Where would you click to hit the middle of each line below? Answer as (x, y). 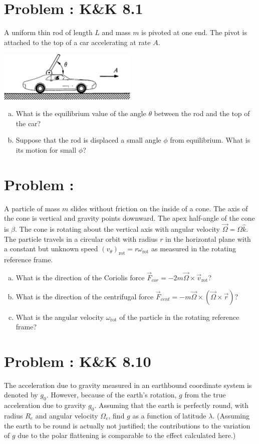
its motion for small (46, 150)
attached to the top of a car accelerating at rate (77, 42)
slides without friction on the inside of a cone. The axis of (159, 208)
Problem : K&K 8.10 (78, 361)
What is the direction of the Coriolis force (80, 277)
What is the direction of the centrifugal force (85, 296)
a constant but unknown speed (51, 249)
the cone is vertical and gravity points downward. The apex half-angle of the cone (129, 218)
